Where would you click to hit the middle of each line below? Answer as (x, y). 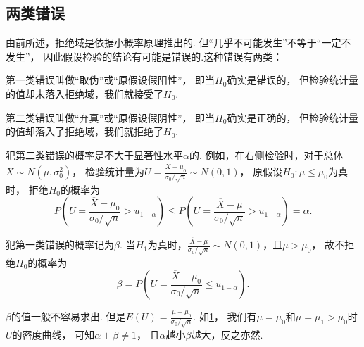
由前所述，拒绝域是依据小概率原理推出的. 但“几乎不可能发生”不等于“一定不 (178, 43)
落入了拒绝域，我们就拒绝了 (99, 131)
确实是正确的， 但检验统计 (288, 117)
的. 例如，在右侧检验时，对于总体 (266, 154)
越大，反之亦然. (227, 334)
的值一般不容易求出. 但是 (68, 316)
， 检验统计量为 (108, 171)
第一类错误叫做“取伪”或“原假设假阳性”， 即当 (111, 80)
